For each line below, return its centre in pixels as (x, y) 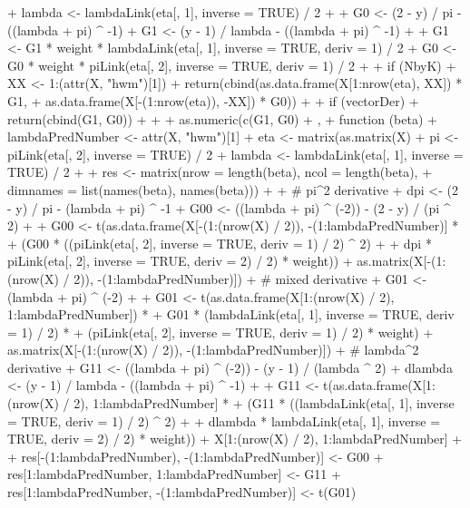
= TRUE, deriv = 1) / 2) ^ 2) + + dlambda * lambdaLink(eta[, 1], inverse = (224, 420)
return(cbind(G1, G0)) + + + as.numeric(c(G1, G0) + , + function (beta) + (222, 118)
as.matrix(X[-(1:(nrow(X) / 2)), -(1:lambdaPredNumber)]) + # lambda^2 (213, 350)
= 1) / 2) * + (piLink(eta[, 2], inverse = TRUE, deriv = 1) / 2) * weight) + (220, 332)
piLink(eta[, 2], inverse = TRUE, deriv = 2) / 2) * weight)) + (180, 261)
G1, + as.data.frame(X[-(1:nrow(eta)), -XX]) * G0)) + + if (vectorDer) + (213, 100)
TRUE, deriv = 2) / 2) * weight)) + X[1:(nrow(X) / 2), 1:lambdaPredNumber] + (235, 439)
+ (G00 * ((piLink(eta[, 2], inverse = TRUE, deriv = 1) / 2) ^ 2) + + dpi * (220, 243)
